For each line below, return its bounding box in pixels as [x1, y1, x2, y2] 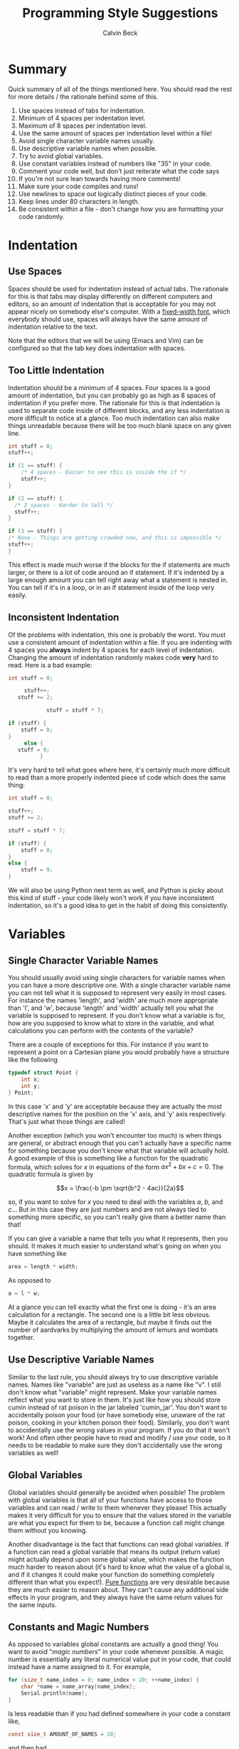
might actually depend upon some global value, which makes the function [8, 1555, 225, 1564]
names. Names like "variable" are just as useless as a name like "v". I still [8, 1380, 221, 1389]
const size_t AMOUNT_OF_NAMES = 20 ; [8, 1730, 117, 1738]
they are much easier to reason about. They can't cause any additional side [8, 1585, 229, 1594]
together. [8, 1332, 35, 1342]
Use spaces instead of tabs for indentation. [18, 106, 145, 115]
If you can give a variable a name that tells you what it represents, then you [8, 1234, 228, 1243]
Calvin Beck [102, 29, 138, 37]
